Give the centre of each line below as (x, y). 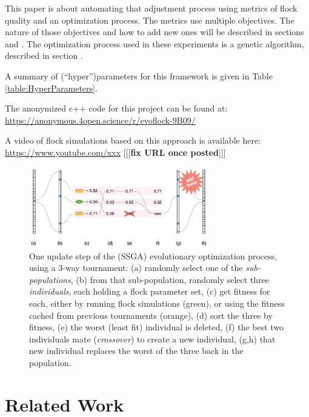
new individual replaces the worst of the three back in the (136, 351)
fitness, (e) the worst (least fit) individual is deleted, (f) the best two (157, 327)
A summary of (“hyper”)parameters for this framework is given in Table (139, 75)
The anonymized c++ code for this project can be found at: (116, 108)
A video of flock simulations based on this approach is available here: (133, 140)
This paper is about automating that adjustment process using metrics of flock (151, 8)
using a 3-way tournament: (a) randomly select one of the (136, 268)
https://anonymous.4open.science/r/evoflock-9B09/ (100, 120)
